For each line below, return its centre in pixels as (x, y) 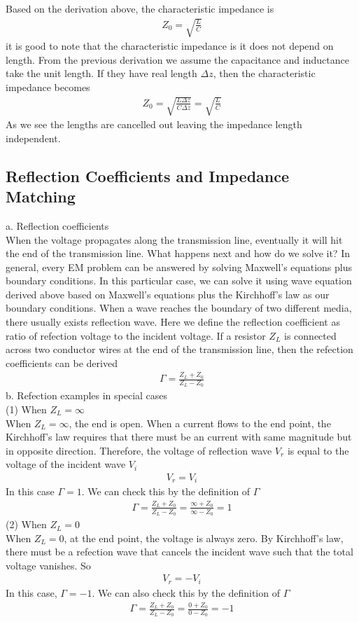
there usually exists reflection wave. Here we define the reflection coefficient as (173, 322)
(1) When (26, 409)
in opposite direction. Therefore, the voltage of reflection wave (139, 450)
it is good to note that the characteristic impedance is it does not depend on (170, 46)
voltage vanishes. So (48, 565)
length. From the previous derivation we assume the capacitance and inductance (177, 59)
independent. (33, 138)
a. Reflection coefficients (57, 225)
